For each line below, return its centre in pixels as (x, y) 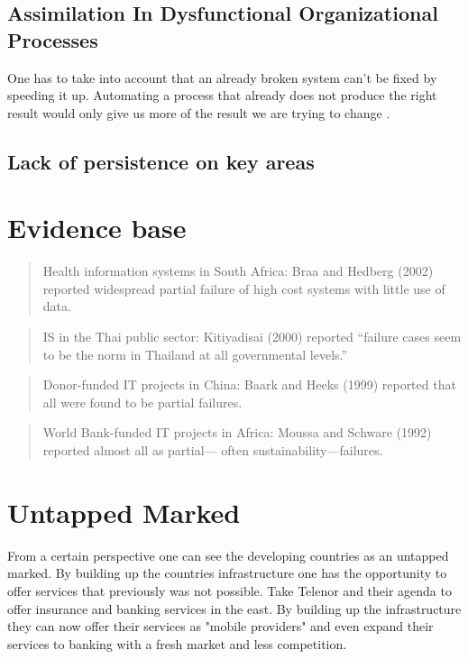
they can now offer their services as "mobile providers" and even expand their (220, 626)
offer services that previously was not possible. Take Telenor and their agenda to (229, 590)
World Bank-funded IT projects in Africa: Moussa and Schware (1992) (237, 432)
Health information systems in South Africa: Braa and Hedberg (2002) (238, 271)
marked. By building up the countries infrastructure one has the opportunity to (227, 573)
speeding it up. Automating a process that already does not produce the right (222, 95)
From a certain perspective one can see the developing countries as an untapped (228, 555)
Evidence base (97, 228)
